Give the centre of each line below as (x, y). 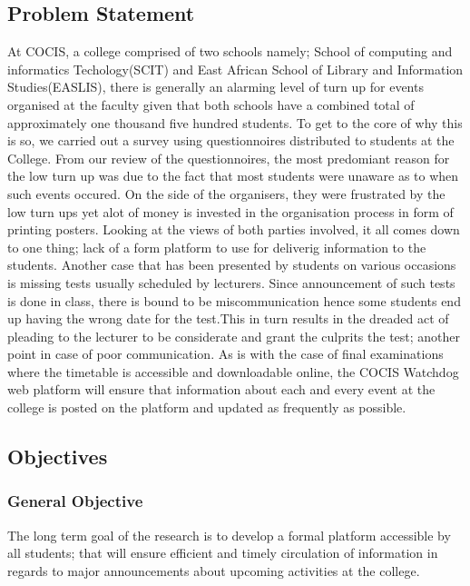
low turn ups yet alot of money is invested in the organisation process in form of (230, 211)
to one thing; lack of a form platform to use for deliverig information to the (217, 247)
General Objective (75, 501)
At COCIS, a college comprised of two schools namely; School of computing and (230, 51)
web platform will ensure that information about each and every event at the (221, 389)
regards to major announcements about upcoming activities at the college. (214, 570)
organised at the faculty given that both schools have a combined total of (211, 104)
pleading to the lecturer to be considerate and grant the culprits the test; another (234, 336)
